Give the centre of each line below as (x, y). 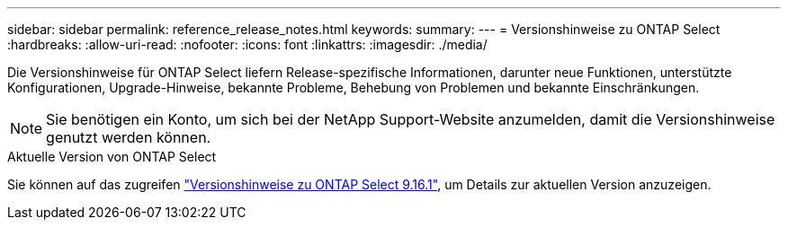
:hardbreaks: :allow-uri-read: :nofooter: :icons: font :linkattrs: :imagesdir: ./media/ (247, 44)
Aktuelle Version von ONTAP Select (112, 157)
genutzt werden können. (129, 137)
